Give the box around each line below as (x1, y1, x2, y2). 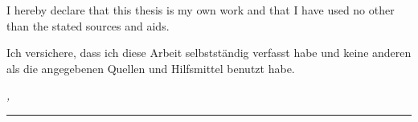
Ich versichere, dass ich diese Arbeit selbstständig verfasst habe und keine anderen (6, 44, 412, 61)
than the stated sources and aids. (6, 17, 170, 34)
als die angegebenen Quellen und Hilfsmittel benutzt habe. (6, 59, 295, 76)
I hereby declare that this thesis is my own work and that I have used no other (6, 2, 395, 18)
